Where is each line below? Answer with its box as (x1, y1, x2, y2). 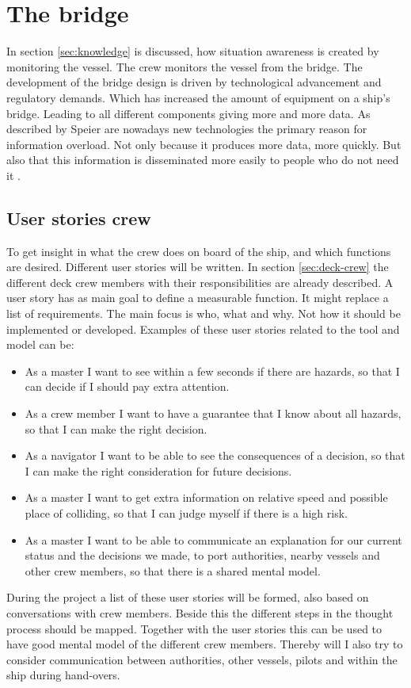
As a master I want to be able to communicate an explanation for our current (25, 531, 402, 548)
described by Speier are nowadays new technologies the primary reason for (6, 120, 367, 137)
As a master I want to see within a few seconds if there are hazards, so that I (25, 362, 400, 379)
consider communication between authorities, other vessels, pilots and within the (6, 651, 398, 667)
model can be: (6, 336, 74, 353)
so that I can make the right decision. (25, 420, 207, 437)
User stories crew (6, 205, 151, 230)
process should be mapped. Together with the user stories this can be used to (6, 620, 382, 636)
